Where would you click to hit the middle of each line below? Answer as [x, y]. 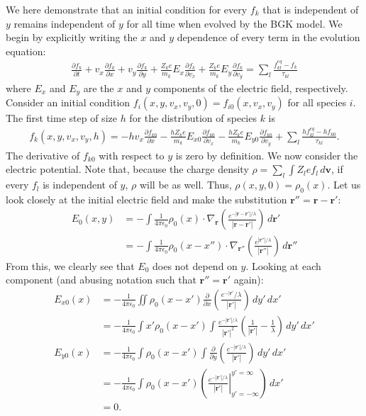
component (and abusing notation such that [101, 280]
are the [99, 88]
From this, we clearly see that [70, 265]
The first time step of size [61, 118]
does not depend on [195, 265]
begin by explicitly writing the [72, 37]
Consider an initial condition [68, 102]
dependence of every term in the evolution [268, 37]
